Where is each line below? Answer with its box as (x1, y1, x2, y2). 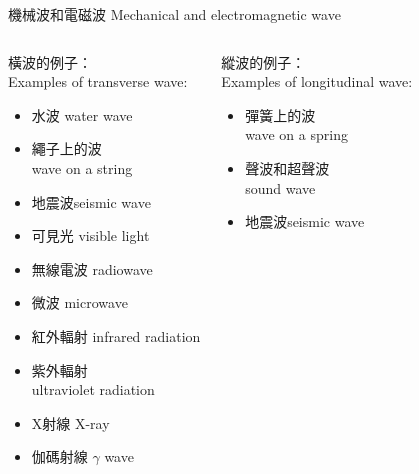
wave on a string (31, 157, 133, 178)
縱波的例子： (221, 51, 306, 72)
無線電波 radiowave (31, 258, 153, 279)
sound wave (245, 177, 316, 198)
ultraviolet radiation (31, 379, 155, 400)
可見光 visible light (31, 225, 150, 246)
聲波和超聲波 (245, 157, 330, 178)
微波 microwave (31, 292, 128, 313)
